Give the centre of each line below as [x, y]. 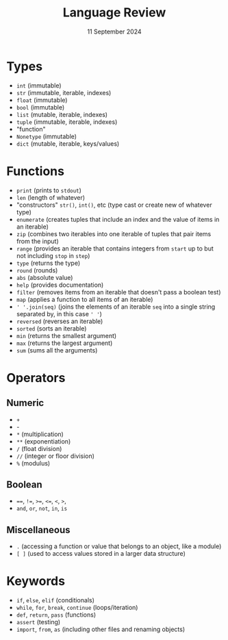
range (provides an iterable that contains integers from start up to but [115, 248]
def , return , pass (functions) [56, 615]
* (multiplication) [40, 434]
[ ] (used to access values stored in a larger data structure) [101, 554]
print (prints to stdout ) [49, 190]
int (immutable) [39, 85]
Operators [36, 377]
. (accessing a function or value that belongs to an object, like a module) [119, 546]
